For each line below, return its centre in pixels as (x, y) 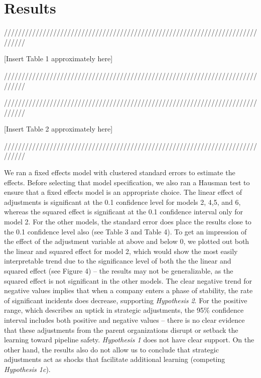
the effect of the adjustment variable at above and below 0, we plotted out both (127, 241)
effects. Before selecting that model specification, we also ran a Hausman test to (127, 182)
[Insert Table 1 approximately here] (58, 58)
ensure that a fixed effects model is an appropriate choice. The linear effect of (123, 192)
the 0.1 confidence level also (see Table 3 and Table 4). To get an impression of (125, 231)
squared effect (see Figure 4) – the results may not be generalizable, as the (119, 271)
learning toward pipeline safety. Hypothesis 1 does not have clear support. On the (129, 340)
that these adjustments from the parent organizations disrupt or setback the (121, 330)
